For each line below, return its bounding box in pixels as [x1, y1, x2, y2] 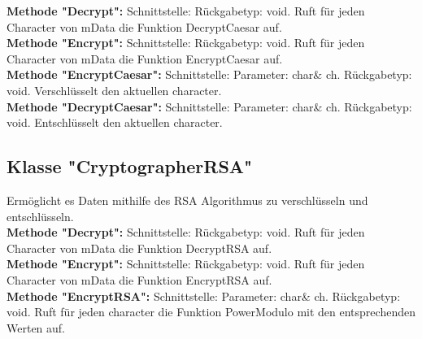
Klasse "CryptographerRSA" [7, 154, 253, 179]
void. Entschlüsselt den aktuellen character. [7, 114, 223, 131]
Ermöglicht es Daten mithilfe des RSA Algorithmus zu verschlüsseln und [7, 191, 368, 208]
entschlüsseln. [7, 207, 74, 224]
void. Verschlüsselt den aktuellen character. [7, 81, 222, 98]
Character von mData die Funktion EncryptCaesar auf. [7, 50, 283, 67]
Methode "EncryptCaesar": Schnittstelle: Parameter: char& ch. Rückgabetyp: [7, 66, 412, 83]
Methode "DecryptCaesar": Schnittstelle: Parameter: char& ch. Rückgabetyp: [7, 98, 412, 115]
